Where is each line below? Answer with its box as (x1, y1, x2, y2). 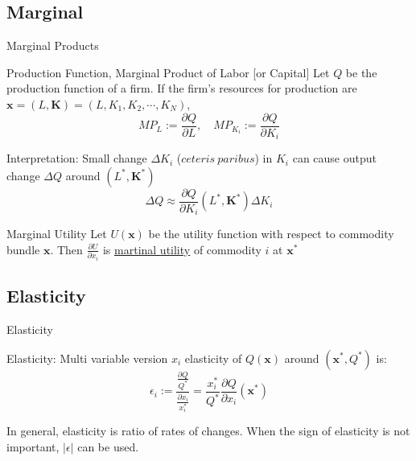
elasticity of (184, 349, 242, 366)
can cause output (292, 150, 377, 167)
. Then (50, 241, 83, 257)
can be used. (77, 438, 139, 455)
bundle (6, 241, 40, 257)
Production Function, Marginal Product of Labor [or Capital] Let (6, 64, 330, 80)
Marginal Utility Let (6, 225, 107, 242)
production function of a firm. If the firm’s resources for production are (6, 80, 357, 97)
